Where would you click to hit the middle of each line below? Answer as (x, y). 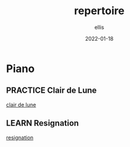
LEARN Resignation (43, 123)
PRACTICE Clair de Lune (51, 91)
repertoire (99, 11)
